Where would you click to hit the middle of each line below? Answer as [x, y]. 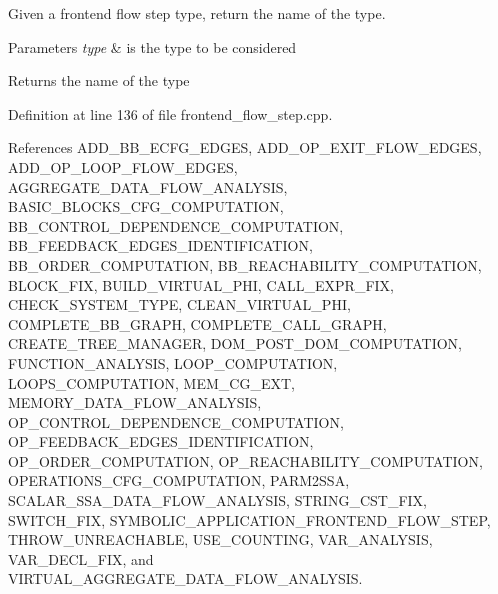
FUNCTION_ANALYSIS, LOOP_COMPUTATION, [173, 362]
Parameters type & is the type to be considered [152, 46]
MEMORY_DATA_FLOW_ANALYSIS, [135, 402]
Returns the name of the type [99, 80]
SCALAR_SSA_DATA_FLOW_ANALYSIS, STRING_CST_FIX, [217, 500]
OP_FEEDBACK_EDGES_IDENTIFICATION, [161, 441]
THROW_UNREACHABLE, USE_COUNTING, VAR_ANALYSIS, [220, 539]
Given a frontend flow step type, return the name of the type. [197, 13]
